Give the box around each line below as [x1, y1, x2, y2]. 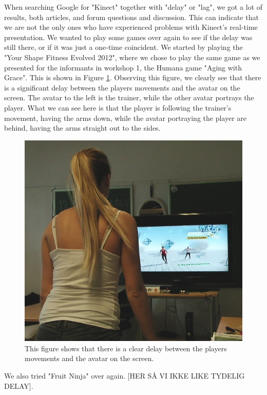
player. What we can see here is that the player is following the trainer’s [4, 102, 232, 113]
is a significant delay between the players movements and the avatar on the [4, 82, 240, 93]
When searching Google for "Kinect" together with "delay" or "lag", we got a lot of [4, 2, 263, 12]
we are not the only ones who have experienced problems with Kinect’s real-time [4, 22, 258, 32]
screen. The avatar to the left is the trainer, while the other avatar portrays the [4, 92, 254, 103]
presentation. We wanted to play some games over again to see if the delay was [4, 31, 253, 42]
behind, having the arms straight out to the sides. [4, 122, 161, 133]
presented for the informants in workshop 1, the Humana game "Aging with [4, 62, 242, 73]
